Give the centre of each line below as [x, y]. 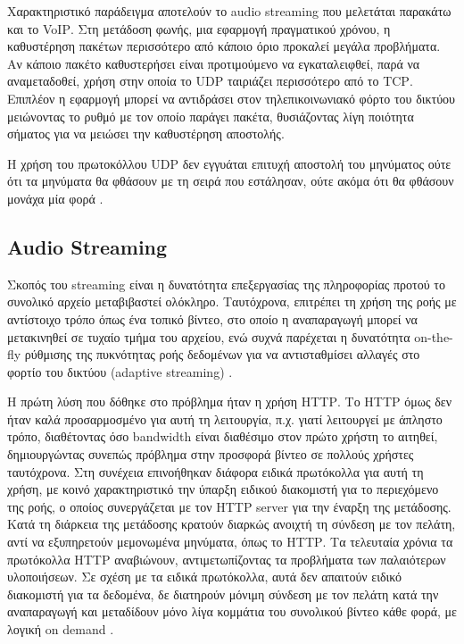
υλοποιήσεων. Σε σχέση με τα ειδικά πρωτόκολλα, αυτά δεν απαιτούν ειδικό [205, 577]
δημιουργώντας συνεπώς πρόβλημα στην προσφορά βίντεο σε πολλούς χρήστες [211, 454]
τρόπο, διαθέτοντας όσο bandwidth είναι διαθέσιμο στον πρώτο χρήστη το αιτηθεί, [223, 436]
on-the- [434, 336]
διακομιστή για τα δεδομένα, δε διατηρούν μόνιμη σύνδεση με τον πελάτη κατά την [223, 594]
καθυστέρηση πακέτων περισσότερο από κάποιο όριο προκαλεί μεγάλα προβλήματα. [224, 46]
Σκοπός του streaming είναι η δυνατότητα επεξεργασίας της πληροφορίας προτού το [226, 284]
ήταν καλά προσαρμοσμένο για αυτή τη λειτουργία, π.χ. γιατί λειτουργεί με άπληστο [225, 418]
